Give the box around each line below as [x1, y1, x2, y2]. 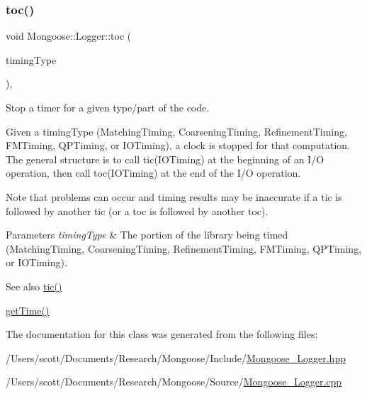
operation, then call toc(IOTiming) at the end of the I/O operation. [6, 165, 301, 180]
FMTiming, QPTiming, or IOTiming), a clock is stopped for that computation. [6, 138, 350, 153]
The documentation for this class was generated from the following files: [6, 327, 318, 341]
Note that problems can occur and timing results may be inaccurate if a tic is [6, 189, 342, 204]
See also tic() [6, 278, 62, 293]
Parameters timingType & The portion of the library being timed [6, 227, 288, 242]
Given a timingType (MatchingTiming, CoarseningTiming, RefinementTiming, [6, 124, 347, 138]
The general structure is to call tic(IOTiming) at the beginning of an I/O [6, 151, 324, 166]
